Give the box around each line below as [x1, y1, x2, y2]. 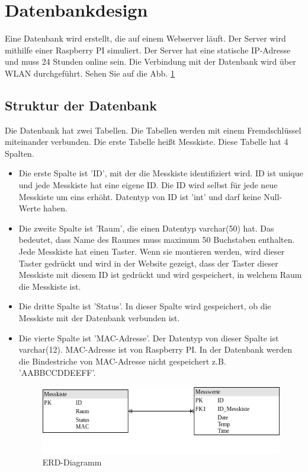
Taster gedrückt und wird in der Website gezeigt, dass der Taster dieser [18, 256, 278, 269]
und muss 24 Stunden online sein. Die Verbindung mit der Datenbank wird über [5, 55, 296, 68]
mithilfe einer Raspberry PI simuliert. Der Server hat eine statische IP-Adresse [5, 43, 291, 56]
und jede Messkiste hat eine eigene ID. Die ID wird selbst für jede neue [18, 179, 278, 191]
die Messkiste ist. [18, 280, 81, 292]
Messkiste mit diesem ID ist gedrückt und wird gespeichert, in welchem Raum [18, 268, 302, 281]
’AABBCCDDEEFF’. [18, 366, 96, 379]
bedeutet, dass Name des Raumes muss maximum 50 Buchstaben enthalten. [18, 233, 295, 246]
